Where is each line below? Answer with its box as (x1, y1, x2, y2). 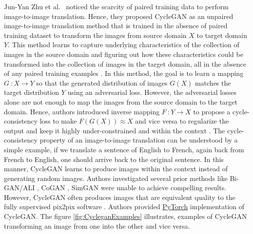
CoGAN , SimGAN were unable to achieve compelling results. (41, 182, 227, 193)
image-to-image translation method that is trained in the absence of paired (4, 20, 228, 31)
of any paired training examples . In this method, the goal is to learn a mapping (4, 68, 244, 78)
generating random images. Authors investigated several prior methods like (4, 173, 228, 183)
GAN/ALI (4, 182, 35, 193)
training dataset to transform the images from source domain (4, 30, 187, 40)
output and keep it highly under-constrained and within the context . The (4, 125, 225, 135)
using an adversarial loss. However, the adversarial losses (67, 87, 236, 97)
